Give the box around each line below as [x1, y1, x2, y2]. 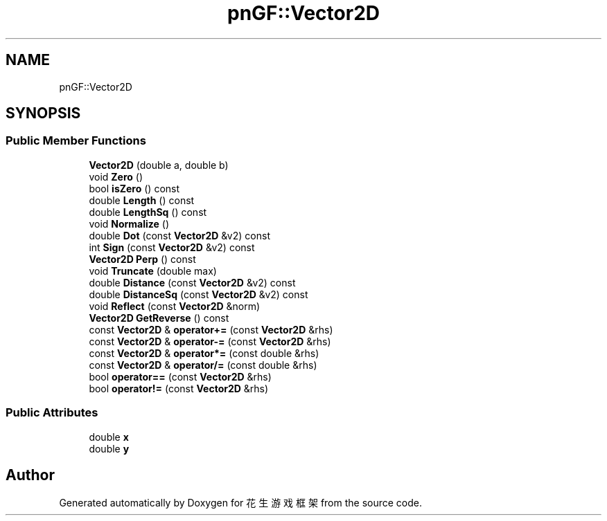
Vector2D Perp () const [89, 253, 196, 265]
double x [89, 430, 129, 443]
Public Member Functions [6, 134, 146, 148]
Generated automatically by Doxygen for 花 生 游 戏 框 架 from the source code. [59, 497, 423, 509]
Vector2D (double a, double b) [89, 158, 229, 171]
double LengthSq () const [89, 205, 207, 218]
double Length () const [89, 194, 195, 206]
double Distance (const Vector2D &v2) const [89, 276, 296, 289]
